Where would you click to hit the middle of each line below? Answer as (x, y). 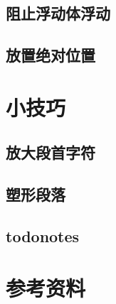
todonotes (43, 235)
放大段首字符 (51, 152)
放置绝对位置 (51, 55)
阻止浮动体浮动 (58, 13)
